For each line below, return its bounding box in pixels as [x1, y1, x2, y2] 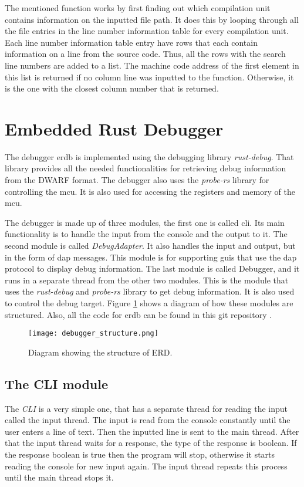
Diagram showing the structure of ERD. [28, 346, 173, 358]
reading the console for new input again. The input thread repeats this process [5, 459, 288, 472]
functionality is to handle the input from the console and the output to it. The [5, 228, 288, 240]
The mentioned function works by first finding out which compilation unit [5, 2, 271, 13]
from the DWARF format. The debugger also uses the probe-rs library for [5, 174, 269, 186]
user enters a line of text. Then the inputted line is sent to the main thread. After [5, 425, 299, 437]
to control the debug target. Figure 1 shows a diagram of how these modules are [5, 297, 293, 309]
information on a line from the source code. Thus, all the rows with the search [5, 48, 286, 60]
